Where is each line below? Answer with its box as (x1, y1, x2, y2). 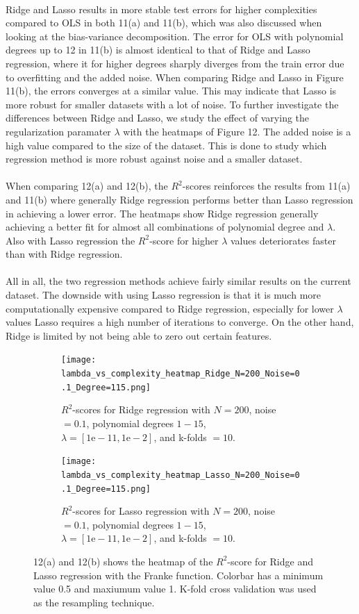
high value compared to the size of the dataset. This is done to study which (6, 138, 327, 152)
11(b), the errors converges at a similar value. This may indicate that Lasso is (6, 83, 337, 98)
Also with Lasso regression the (6, 233, 135, 247)
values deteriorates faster (230, 233, 336, 247)
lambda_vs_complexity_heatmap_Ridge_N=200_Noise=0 (61, 369, 300, 379)
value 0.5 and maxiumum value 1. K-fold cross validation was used (33, 581, 317, 596)
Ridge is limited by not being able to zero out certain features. (6, 328, 272, 342)
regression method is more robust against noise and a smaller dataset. (6, 151, 303, 166)
